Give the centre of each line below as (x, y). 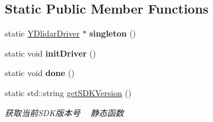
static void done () (40, 73)
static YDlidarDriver (42, 33)
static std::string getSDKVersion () (68, 92)
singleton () (113, 33)
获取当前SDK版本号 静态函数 (64, 112)
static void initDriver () (50, 53)
